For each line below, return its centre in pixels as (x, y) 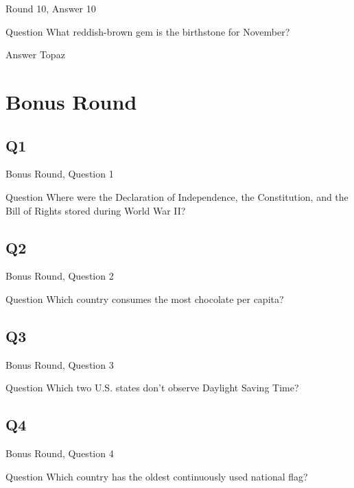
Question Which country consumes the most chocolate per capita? (145, 298)
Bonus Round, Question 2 (60, 276)
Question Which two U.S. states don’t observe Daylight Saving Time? (152, 388)
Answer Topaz (35, 54)
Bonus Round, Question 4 (60, 453)
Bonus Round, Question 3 (60, 364)
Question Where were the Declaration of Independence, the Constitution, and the (177, 196)
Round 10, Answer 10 (51, 8)
